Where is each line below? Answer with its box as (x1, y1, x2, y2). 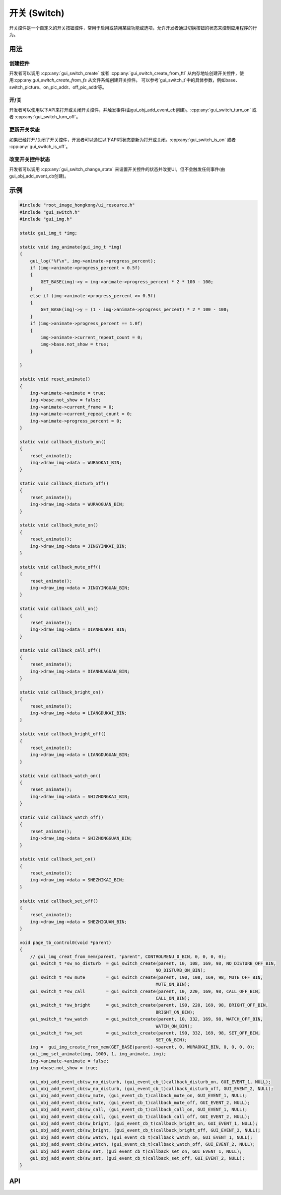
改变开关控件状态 (9, 156, 50, 163)
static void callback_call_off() (19, 648, 101, 653)
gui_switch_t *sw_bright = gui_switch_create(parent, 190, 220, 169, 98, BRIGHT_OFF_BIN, (30, 1002, 269, 1008)
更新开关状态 (9, 126, 40, 133)
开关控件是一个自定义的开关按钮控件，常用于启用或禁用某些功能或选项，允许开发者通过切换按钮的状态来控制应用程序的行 (9, 25, 257, 31)
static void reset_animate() (19, 376, 91, 382)
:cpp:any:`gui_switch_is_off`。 (9, 143, 70, 149)
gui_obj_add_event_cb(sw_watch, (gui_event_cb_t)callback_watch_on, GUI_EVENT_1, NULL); (30, 1134, 253, 1140)
